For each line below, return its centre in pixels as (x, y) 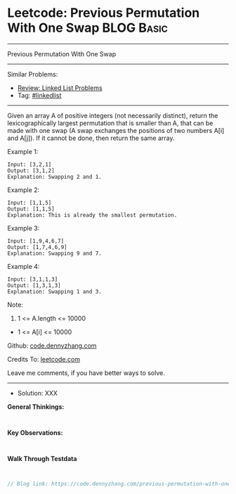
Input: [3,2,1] (29, 164)
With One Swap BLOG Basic (88, 28)
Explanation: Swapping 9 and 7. (54, 253)
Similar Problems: (33, 74)
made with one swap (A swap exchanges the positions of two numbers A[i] (116, 130)
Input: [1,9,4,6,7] (36, 241)
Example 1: (23, 151)
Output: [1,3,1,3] (34, 285)
